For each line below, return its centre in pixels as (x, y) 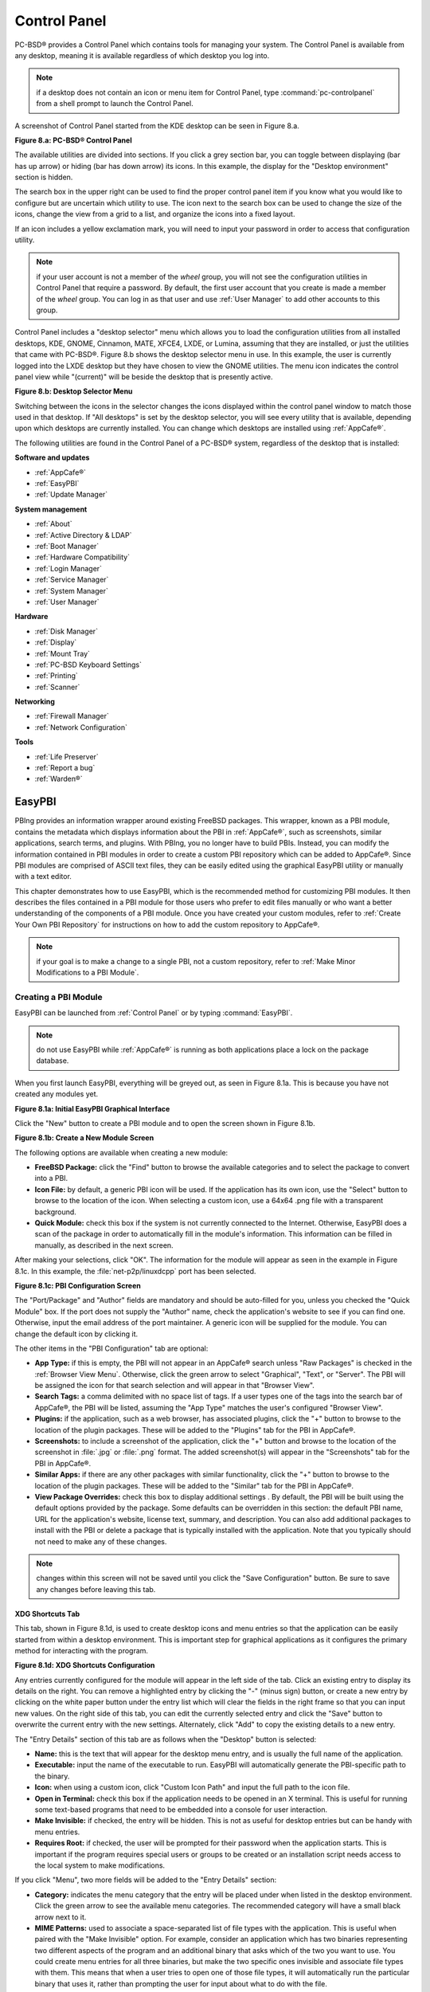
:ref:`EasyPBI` (57, 484)
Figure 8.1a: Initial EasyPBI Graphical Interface (92, 1108)
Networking (35, 702)
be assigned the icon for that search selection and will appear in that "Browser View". (174, 1386)
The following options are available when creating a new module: (121, 1152)
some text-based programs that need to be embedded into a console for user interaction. (181, 1810)
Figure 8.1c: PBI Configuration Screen (78, 1285)
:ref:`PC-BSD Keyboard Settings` (88, 665)
